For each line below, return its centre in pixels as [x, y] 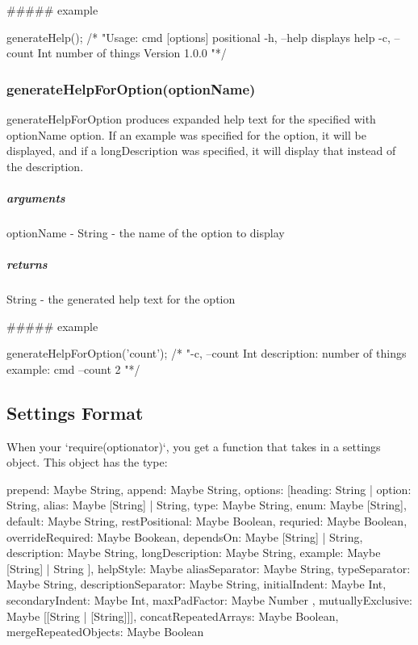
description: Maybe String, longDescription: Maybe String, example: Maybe [194, 553]
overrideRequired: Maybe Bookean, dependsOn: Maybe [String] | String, [185, 536]
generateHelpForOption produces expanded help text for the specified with [191, 119]
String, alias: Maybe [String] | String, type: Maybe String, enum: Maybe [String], [207, 505]
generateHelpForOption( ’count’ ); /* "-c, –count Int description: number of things [207, 353]
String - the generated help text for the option [121, 299]
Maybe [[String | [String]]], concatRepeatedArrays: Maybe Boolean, [173, 616]
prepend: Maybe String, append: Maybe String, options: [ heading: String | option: [209, 489]
